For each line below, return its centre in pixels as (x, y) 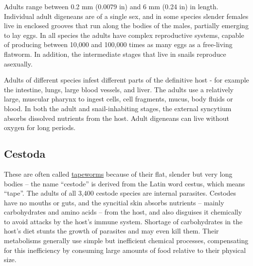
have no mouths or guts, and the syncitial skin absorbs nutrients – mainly (114, 202)
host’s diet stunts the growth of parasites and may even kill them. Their (111, 231)
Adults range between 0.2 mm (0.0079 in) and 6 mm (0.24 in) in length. (111, 6)
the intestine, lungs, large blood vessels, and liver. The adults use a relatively (119, 89)
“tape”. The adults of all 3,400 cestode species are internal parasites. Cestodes (120, 193)
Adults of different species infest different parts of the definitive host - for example (126, 80)
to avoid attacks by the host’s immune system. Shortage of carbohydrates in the (123, 221)
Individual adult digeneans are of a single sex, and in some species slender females (126, 16)
